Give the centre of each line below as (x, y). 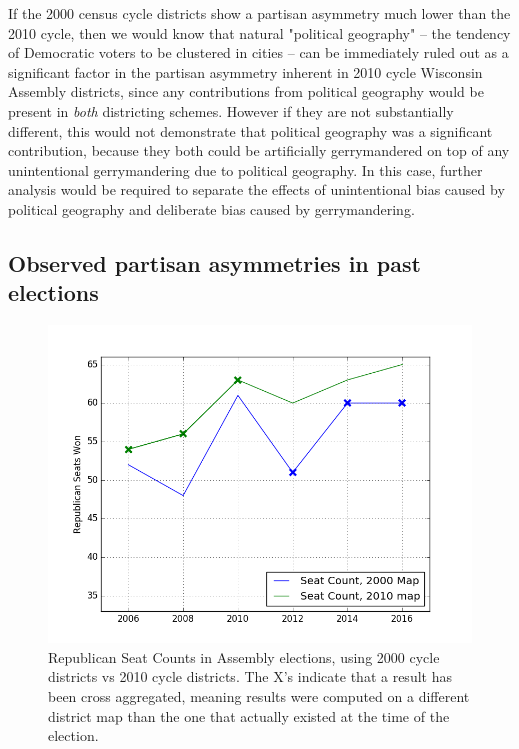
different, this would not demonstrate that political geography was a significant (250, 130)
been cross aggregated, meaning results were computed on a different (259, 695)
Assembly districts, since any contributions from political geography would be (246, 91)
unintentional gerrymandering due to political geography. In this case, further (245, 169)
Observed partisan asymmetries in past (214, 262)
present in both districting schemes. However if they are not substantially (231, 110)
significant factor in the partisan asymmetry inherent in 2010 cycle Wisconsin (245, 71)
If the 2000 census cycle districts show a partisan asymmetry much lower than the (259, 13)
